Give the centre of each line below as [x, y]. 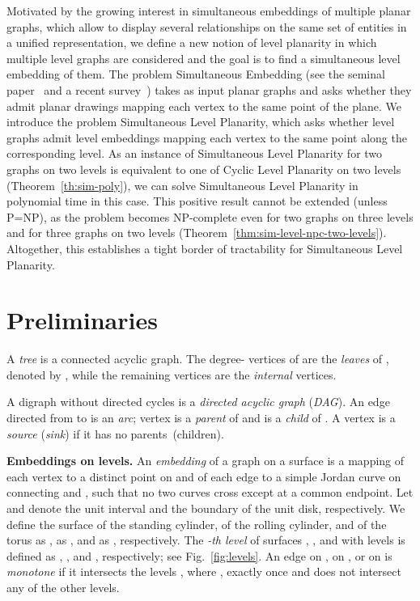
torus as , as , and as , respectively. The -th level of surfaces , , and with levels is [206, 540]
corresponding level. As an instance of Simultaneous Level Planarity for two [195, 153]
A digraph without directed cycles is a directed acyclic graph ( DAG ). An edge [198, 402]
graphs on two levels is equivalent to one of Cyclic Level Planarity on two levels [204, 169]
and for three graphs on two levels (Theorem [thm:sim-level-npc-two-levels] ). [197, 233]
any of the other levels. [63, 587]
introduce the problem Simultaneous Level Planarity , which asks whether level [201, 122]
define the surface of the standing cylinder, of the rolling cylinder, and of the [197, 524]
